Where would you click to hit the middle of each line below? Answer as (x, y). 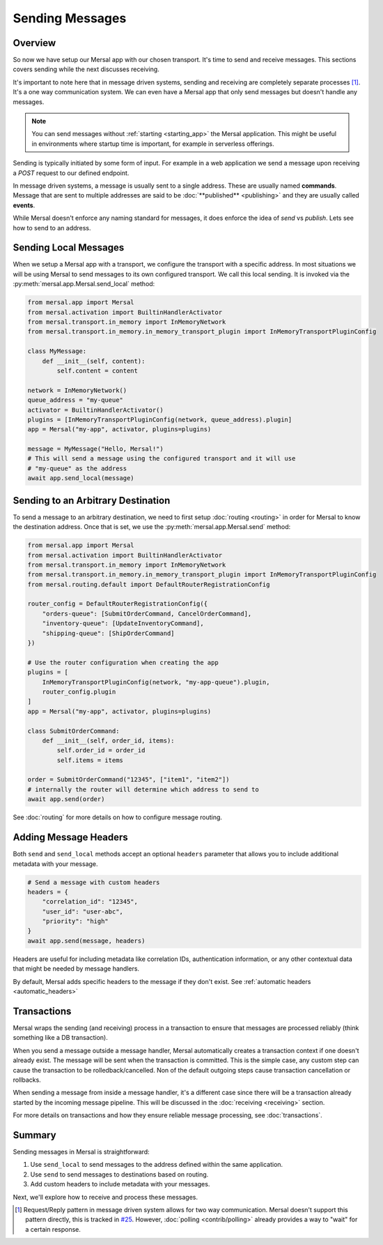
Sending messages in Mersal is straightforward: (81, 1151)
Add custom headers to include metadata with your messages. (120, 1184)
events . (24, 205)
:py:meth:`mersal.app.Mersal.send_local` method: (84, 284)
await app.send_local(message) (81, 478)
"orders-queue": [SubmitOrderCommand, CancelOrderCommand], (147, 613)
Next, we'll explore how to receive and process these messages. (105, 1197)
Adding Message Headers (70, 837)
